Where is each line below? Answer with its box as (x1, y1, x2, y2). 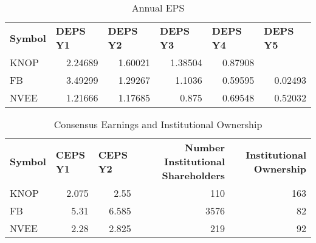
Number (184, 140, 225, 154)
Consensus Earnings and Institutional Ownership (53, 117, 263, 131)
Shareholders (162, 168, 225, 182)
